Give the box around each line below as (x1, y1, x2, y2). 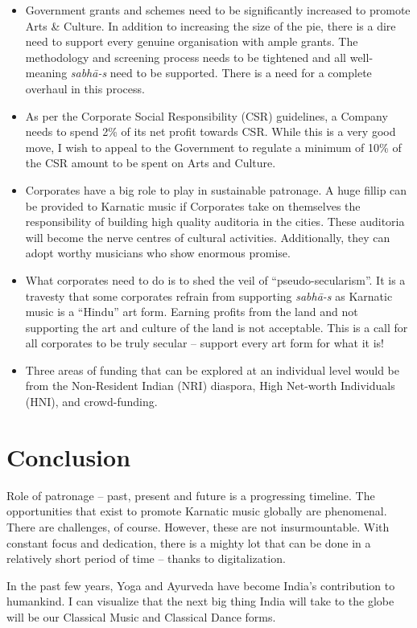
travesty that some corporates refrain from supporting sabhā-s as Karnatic (25, 287, 393, 304)
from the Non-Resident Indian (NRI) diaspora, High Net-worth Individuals (25, 377, 395, 394)
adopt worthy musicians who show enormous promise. (25, 244, 291, 261)
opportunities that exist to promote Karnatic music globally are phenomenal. (6, 503, 387, 519)
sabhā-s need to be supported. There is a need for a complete (70, 64, 372, 81)
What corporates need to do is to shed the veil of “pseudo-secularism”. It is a (25, 271, 406, 288)
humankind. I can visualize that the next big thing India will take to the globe (6, 593, 394, 610)
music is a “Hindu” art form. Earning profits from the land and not (25, 303, 358, 320)
